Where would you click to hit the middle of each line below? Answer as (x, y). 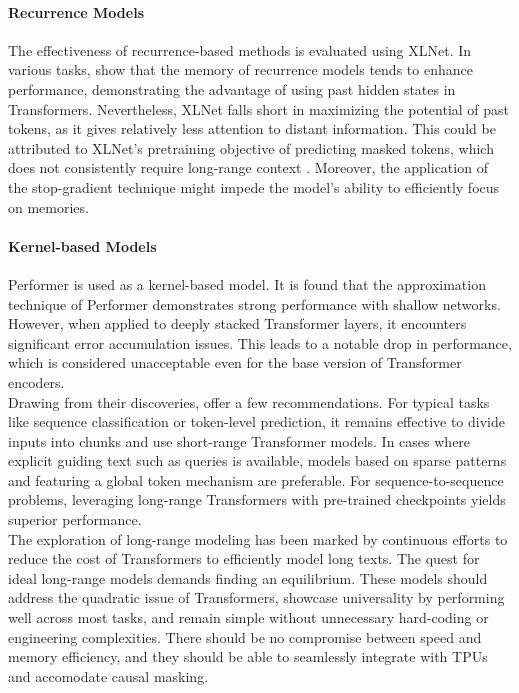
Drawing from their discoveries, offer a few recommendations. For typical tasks (249, 401)
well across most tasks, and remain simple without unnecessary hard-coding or (248, 617)
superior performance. (75, 519)
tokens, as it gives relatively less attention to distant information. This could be (252, 128)
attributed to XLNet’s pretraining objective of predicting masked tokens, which (251, 147)
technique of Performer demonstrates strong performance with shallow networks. (254, 303)
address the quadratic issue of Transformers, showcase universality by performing (256, 597)
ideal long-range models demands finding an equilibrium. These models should (248, 577)
